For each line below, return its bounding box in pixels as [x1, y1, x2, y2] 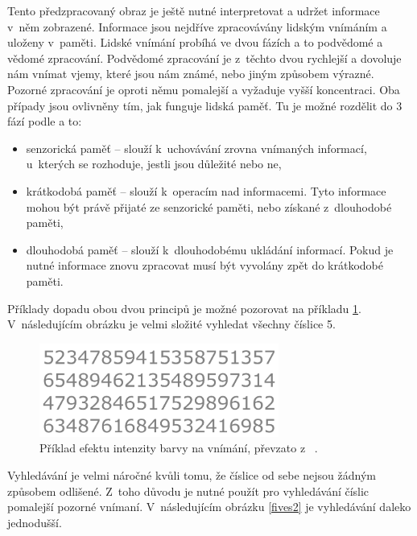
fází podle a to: [7, 113, 82, 130]
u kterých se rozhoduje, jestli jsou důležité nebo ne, [26, 155, 282, 172]
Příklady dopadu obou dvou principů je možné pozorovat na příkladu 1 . [7, 299, 361, 316]
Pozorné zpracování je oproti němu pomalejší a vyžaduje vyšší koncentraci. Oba [7, 80, 400, 97]
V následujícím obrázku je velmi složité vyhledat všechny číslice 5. [7, 315, 336, 332]
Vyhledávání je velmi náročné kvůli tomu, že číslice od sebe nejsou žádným [7, 467, 376, 484]
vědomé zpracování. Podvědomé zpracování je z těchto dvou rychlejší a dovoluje [7, 49, 402, 66]
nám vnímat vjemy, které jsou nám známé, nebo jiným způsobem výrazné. [7, 65, 374, 82]
